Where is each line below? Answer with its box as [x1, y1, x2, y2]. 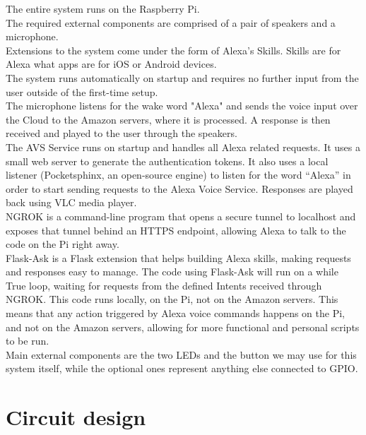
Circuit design [6, 403, 146, 431]
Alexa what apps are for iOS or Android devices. [6, 56, 217, 71]
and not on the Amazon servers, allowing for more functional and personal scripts [6, 319, 360, 334]
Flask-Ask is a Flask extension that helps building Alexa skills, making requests [6, 250, 351, 265]
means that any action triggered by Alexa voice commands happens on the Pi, [6, 306, 345, 321]
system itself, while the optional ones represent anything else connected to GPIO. [6, 361, 358, 376]
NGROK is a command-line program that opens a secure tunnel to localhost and [6, 208, 356, 223]
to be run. [6, 333, 49, 348]
